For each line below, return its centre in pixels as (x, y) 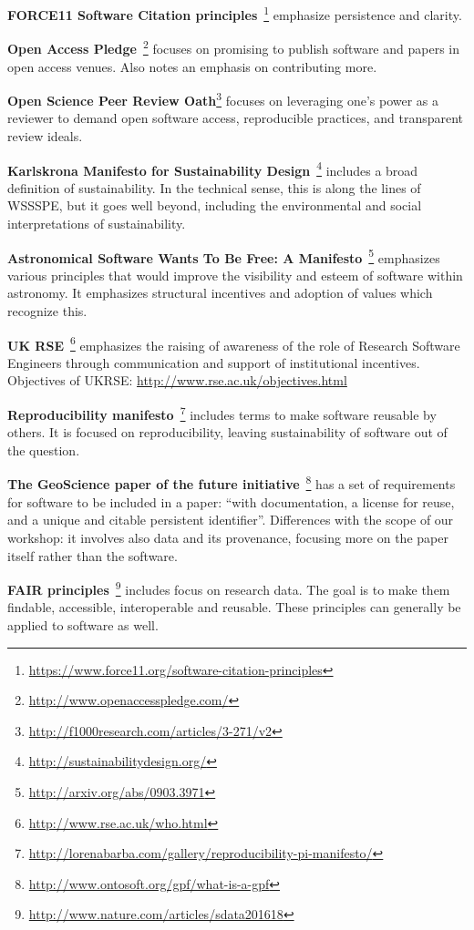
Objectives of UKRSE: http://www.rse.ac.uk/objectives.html (177, 380)
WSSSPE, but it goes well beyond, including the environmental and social (215, 205)
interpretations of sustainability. (97, 223)
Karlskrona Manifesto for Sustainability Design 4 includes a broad (213, 169)
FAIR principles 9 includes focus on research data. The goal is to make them (229, 588)
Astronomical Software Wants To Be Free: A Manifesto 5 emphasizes (224, 256)
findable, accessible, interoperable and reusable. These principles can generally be (234, 607)
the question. (44, 450)
